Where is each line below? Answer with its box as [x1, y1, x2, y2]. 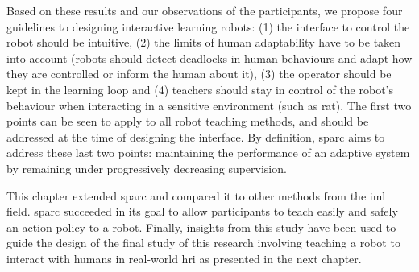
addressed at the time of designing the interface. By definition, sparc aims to [6, 128, 385, 145]
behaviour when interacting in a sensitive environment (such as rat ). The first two [6, 97, 412, 113]
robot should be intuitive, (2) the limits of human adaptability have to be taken [6, 34, 401, 51]
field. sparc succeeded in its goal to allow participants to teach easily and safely [6, 203, 398, 220]
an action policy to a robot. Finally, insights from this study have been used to [6, 218, 396, 235]
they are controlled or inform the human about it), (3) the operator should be [6, 65, 392, 82]
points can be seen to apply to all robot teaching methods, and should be [6, 113, 369, 130]
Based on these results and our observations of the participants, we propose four [6, 2, 403, 19]
